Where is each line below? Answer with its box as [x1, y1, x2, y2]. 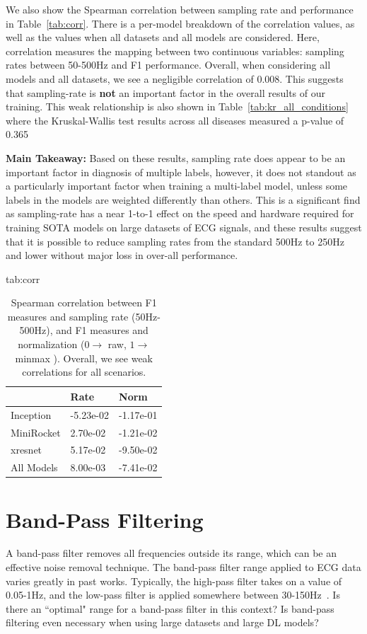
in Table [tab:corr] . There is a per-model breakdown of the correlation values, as [6, 16, 355, 30]
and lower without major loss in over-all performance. [6, 248, 238, 263]
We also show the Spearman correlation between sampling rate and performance [6, 2, 354, 16]
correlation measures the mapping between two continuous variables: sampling [6, 43, 344, 58]
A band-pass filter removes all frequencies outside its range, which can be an [6, 546, 337, 560]
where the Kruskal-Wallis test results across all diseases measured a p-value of [6, 113, 344, 127]
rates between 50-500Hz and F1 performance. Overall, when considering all [6, 57, 331, 72]
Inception [11, 407, 52, 422]
